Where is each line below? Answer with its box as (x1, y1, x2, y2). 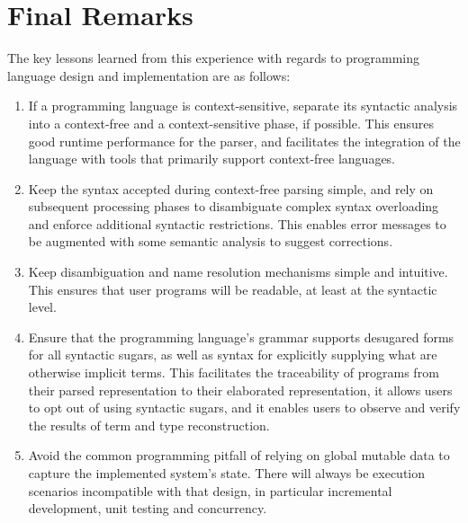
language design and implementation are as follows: (7, 66, 291, 84)
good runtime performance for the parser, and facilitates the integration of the (28, 131, 461, 150)
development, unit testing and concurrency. (28, 499, 267, 518)
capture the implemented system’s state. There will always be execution (28, 464, 426, 482)
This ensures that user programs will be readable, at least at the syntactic (28, 279, 437, 298)
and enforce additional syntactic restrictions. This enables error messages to (28, 214, 446, 233)
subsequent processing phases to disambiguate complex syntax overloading (28, 197, 439, 216)
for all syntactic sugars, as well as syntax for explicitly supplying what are (28, 345, 437, 364)
